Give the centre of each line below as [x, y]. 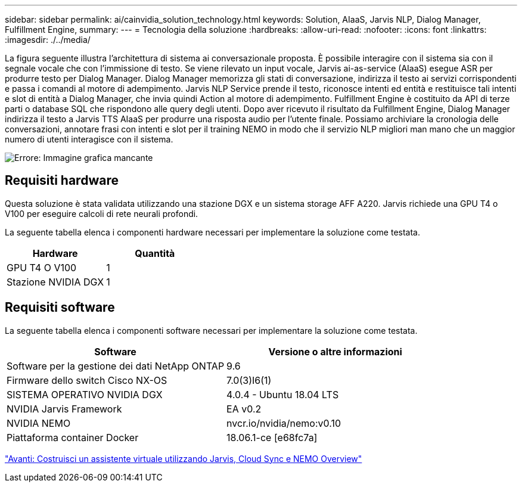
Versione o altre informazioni [335, 351]
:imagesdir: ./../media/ [48, 40]
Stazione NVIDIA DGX [55, 282]
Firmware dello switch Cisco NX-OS [87, 380]
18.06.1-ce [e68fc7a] [272, 437]
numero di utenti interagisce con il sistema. [89, 139]
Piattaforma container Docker [73, 437]
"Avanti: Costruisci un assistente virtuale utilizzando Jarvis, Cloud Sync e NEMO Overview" [184, 458]
